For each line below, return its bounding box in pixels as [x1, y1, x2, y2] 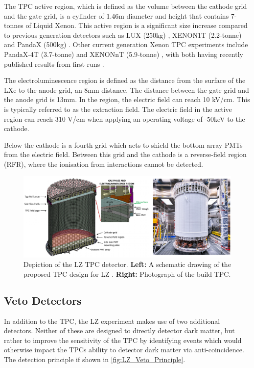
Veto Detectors [4, 292, 82, 308]
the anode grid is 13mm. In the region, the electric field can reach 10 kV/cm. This [4, 94, 250, 105]
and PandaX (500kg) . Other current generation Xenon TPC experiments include [4, 39, 248, 50]
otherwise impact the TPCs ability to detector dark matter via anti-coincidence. [4, 344, 244, 355]
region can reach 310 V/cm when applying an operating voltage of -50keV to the [4, 113, 245, 124]
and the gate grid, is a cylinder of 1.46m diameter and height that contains [4, 10, 229, 21]
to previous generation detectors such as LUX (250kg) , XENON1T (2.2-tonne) [4, 29, 242, 40]
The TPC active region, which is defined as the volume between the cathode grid [4, 1, 247, 11]
